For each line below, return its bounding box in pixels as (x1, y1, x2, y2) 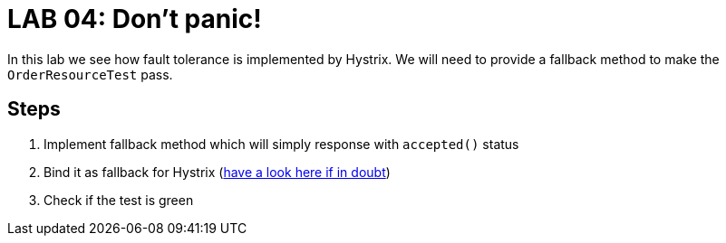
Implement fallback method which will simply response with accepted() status (44, 136, 519, 152)
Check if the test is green (44, 192, 194, 208)
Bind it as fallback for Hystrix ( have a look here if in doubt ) (44, 164, 391, 180)
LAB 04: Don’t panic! (7, 4, 262, 34)
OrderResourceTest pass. (7, 66, 173, 82)
